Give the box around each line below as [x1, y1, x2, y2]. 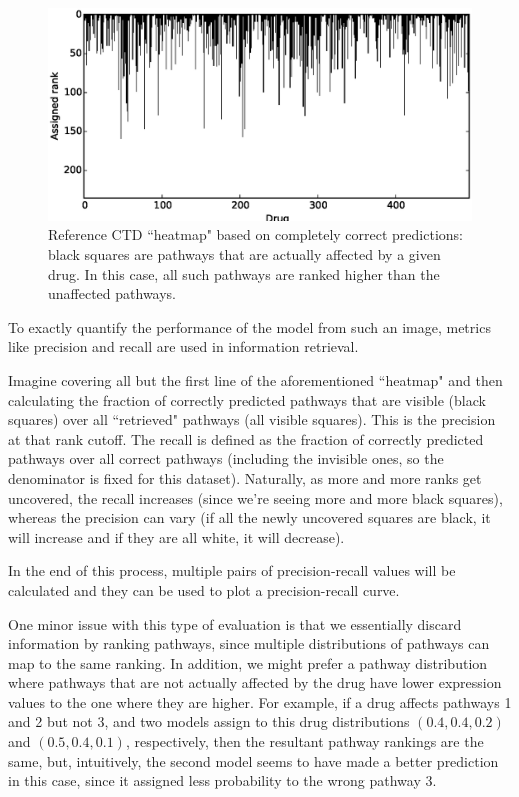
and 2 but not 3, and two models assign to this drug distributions [8, 711, 410, 732]
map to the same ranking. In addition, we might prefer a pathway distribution [8, 652, 488, 673]
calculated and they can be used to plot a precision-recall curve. [8, 579, 400, 600]
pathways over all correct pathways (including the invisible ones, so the [8, 448, 444, 469]
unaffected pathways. [48, 283, 177, 304]
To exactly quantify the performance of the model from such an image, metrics [8, 316, 491, 337]
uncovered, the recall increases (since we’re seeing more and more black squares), [8, 487, 503, 508]
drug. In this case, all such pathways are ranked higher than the [48, 263, 440, 284]
